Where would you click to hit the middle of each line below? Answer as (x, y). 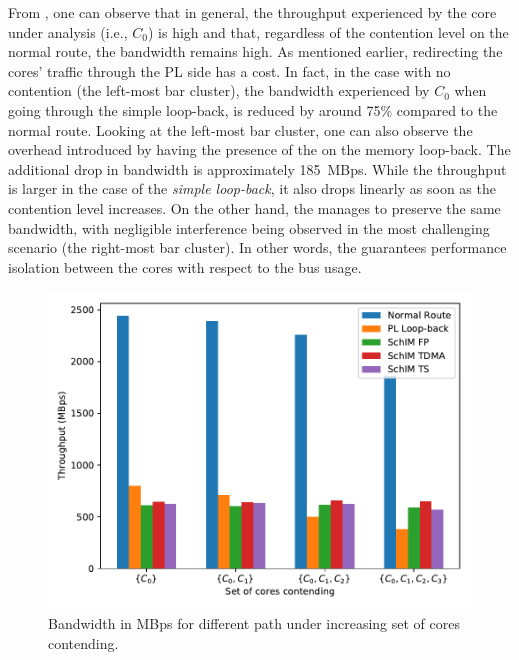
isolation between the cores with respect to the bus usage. (185, 266)
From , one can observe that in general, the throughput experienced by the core (252, 12)
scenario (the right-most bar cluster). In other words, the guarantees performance (257, 247)
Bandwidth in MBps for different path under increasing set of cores (254, 622)
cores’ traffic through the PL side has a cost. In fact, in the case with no (229, 70)
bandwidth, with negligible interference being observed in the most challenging (249, 227)
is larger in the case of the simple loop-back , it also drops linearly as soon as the (252, 188)
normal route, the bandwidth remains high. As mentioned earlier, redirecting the (255, 51)
